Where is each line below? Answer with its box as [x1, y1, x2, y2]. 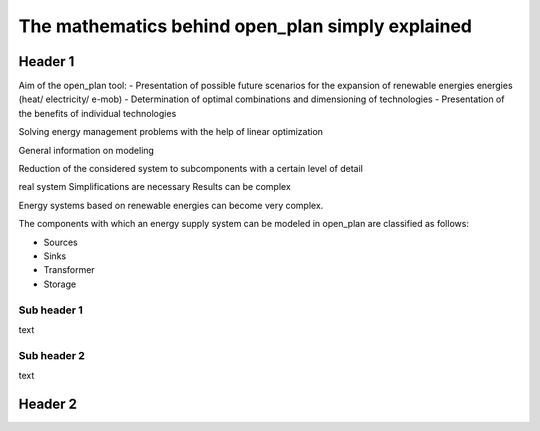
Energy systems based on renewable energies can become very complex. [18, 199, 324, 211]
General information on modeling [18, 144, 155, 156]
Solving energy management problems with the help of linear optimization [18, 126, 324, 138]
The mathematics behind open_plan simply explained [18, 15, 472, 37]
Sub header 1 [18, 303, 84, 317]
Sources [43, 236, 79, 248]
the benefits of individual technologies [18, 107, 177, 119]
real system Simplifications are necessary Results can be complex [18, 181, 292, 193]
